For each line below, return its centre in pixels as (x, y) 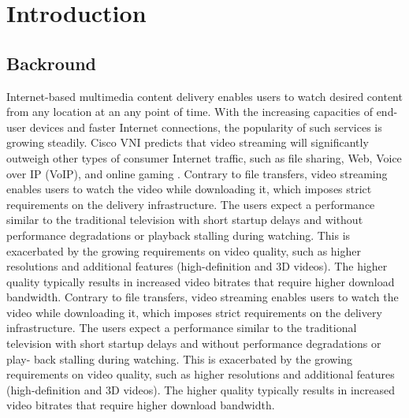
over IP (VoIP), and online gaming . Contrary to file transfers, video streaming (197, 173)
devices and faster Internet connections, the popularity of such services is (206, 127)
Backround (52, 63)
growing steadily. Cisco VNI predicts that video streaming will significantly (188, 142)
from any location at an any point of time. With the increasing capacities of (190, 112)
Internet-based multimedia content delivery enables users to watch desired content (204, 96)
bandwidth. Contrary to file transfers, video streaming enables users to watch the (203, 297)
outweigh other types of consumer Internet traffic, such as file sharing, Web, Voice (204, 157)
